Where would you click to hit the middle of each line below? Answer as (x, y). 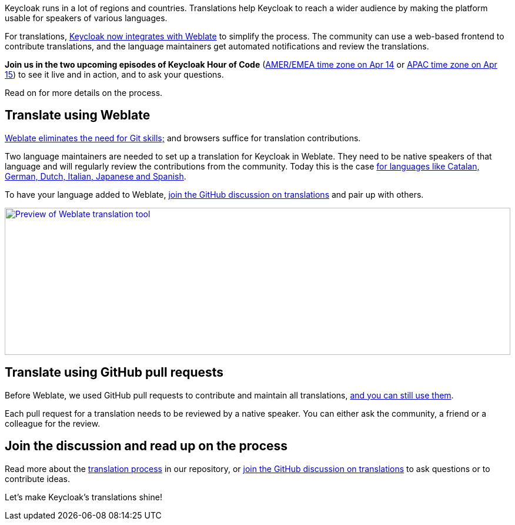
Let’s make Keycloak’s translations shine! (83, 497)
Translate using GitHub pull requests (114, 373)
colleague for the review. (53, 423)
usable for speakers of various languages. (86, 18)
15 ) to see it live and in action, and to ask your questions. (114, 74)
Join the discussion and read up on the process (146, 446)
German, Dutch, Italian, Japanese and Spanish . (96, 176)
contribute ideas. (37, 479)
